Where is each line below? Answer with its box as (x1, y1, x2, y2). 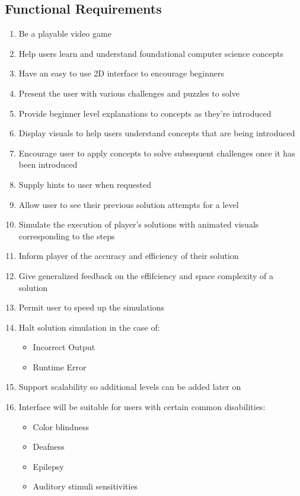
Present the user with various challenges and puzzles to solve (18, 87, 240, 99)
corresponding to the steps (18, 229, 115, 242)
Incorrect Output (33, 341, 95, 353)
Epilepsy (33, 460, 64, 472)
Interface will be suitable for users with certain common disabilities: (18, 401, 266, 413)
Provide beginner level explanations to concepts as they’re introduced (18, 107, 272, 119)
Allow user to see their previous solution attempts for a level (18, 198, 239, 210)
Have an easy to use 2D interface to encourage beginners (18, 67, 225, 79)
